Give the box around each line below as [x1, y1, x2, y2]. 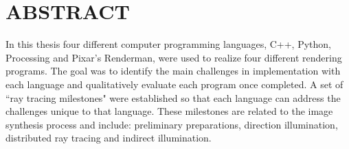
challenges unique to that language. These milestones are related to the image [5, 104, 333, 118]
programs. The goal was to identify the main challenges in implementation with [5, 64, 341, 78]
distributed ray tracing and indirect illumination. [5, 131, 212, 145]
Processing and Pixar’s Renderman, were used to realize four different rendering [5, 50, 342, 64]
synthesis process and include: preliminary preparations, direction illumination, [5, 117, 338, 131]
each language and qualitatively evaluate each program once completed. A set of [5, 77, 344, 91]
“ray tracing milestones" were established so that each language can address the [5, 90, 341, 105]
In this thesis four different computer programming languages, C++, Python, [5, 37, 332, 51]
